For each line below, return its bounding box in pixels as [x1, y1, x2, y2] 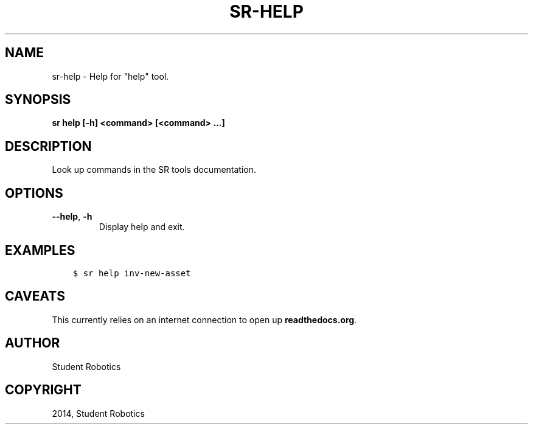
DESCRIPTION [5, 138, 92, 154]
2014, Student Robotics [52, 408, 145, 419]
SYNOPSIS [5, 92, 71, 108]
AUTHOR [5, 335, 60, 351]
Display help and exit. [99, 221, 185, 232]
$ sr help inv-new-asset [72, 268, 191, 278]
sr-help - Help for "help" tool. [52, 71, 169, 82]
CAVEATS [5, 288, 65, 304]
